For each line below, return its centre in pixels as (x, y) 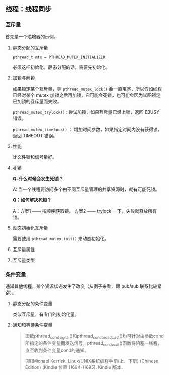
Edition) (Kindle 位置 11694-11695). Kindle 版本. (74, 367)
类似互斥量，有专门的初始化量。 (46, 314)
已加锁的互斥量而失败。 (37, 101)
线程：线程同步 (29, 9)
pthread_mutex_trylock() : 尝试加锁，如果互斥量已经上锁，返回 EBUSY (86, 112)
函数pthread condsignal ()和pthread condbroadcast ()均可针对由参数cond (94, 336)
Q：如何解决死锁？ (32, 200)
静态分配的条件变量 (33, 303)
